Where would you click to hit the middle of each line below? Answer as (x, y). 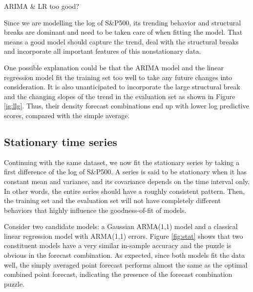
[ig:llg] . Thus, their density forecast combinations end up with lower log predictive (126, 106)
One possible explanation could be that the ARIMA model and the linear (114, 67)
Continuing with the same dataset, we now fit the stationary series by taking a (122, 162)
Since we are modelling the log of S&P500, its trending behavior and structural (123, 22)
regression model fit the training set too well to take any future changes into (118, 77)
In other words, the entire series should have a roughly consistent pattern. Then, (125, 191)
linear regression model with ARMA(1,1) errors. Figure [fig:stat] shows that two (124, 236)
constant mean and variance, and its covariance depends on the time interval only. (127, 181)
